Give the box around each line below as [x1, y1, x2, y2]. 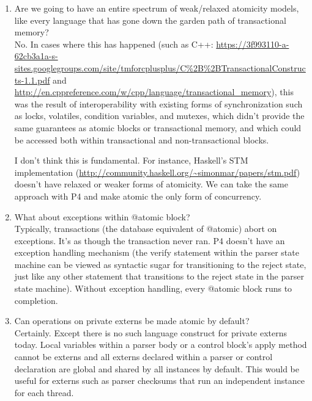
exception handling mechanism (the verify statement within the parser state [14, 246, 299, 259]
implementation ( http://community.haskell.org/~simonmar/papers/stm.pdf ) [14, 165, 300, 178]
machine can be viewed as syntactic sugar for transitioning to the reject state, [14, 258, 306, 270]
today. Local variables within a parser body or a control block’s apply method [14, 338, 307, 351]
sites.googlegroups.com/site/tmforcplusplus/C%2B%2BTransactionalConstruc [14, 61, 306, 74]
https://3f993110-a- [216, 37, 289, 50]
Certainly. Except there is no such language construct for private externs [14, 326, 288, 339]
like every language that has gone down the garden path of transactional [14, 13, 286, 26]
